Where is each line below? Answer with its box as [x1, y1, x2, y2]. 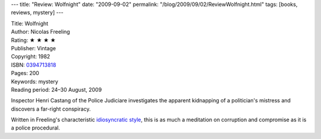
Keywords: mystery [11, 77, 59, 85]
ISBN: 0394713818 [11, 61, 56, 68]
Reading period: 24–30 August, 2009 [11, 86, 102, 93]
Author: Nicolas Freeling [11, 28, 71, 35]
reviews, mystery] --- [11, 9, 64, 16]
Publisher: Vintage [11, 44, 56, 51]
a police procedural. [11, 124, 61, 131]
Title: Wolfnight [11, 20, 49, 27]
